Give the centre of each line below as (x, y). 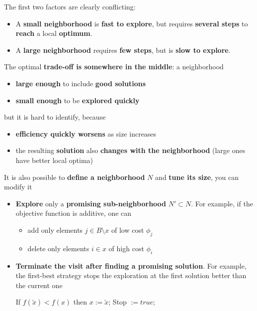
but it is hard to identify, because (55, 117)
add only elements (55, 230)
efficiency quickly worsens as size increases (86, 133)
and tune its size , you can (197, 177)
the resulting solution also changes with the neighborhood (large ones (130, 150)
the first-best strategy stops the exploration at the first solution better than (131, 275)
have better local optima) (54, 160)
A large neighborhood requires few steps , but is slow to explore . (123, 50)
